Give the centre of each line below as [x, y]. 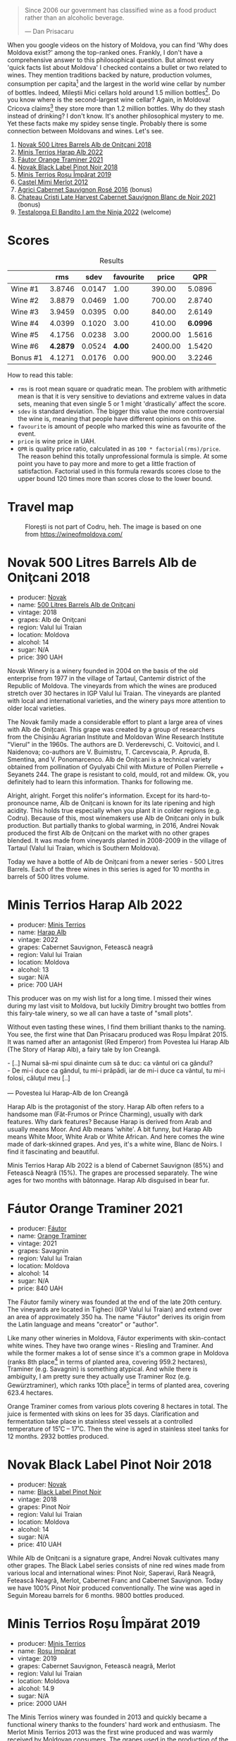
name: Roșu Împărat [46, 1651]
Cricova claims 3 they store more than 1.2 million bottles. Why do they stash [116, 108]
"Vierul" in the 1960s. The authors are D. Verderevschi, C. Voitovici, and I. [114, 744]
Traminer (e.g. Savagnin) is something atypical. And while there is [103, 1369]
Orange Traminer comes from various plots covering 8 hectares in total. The [118, 1406]
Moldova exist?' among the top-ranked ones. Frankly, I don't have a [105, 53]
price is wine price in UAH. [57, 441]
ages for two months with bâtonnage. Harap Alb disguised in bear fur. [108, 1180]
